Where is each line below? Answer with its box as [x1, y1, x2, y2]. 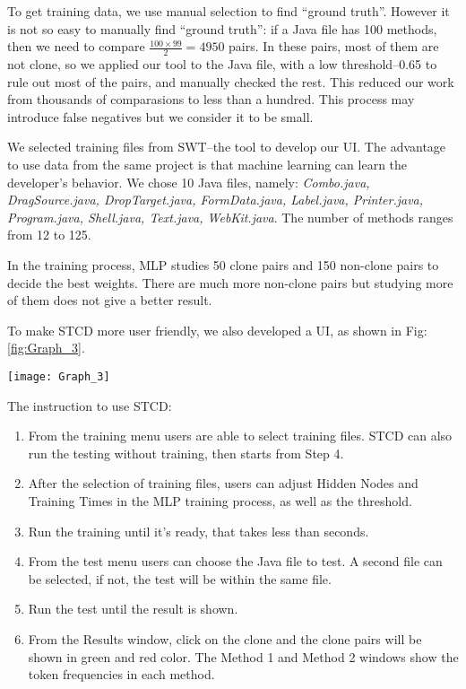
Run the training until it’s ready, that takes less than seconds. [28, 521, 369, 540]
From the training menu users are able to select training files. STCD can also [28, 426, 453, 445]
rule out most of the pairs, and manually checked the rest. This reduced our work [7, 72, 454, 91]
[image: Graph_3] [7, 370, 110, 383]
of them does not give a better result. [7, 291, 212, 310]
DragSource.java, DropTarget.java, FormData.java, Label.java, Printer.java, [7, 190, 424, 209]
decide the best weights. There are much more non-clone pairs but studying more [7, 273, 453, 292]
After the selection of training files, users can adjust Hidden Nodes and [28, 474, 419, 493]
